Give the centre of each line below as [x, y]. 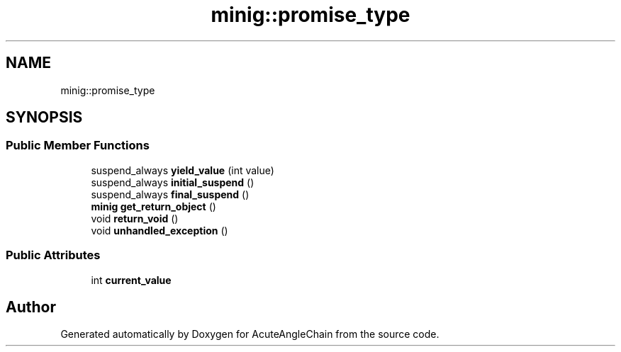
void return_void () [135, 218]
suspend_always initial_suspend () [173, 182]
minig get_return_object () [153, 206]
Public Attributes [53, 255]
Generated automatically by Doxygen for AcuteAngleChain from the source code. [250, 334]
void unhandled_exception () [160, 230]
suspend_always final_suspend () [170, 194]
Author [31, 307]
